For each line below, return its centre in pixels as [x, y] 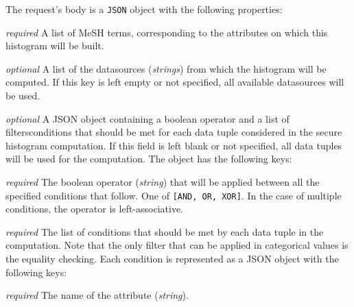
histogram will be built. [55, 46]
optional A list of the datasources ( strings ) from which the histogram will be [166, 68]
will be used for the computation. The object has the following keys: [149, 159]
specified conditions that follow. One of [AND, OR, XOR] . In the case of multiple [174, 195]
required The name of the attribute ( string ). [97, 295]
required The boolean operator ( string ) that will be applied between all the [163, 182]
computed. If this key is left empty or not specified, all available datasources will [175, 82]
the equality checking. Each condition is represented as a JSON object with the [172, 259]
